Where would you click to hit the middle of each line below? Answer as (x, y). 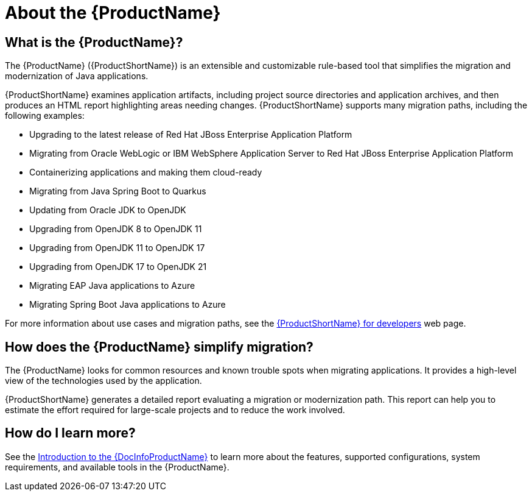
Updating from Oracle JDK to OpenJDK (108, 210)
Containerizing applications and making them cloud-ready (146, 172)
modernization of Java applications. (77, 76)
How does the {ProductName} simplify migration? (159, 347)
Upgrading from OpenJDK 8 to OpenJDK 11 (116, 229)
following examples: (45, 116)
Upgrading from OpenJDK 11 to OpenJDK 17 (117, 248)
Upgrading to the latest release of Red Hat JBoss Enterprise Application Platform (191, 135)
